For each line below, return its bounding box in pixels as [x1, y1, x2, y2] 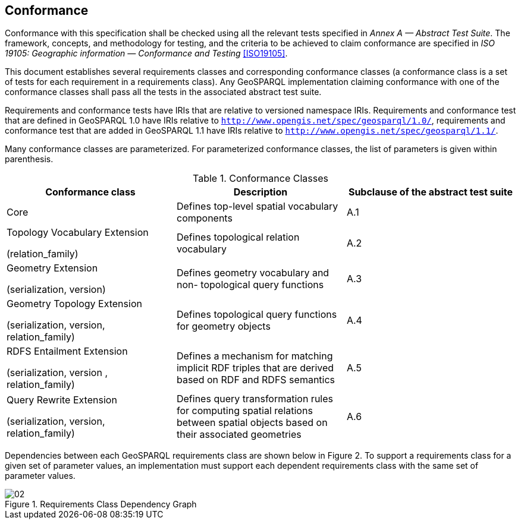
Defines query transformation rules [176, 393, 333, 405]
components [176, 212, 233, 225]
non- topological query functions [176, 279, 324, 291]
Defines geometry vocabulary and [176, 267, 329, 279]
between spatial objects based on [176, 416, 328, 429]
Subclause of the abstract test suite [348, 186, 513, 198]
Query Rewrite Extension [7, 394, 117, 406]
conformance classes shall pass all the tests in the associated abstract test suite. [5, 87, 322, 97]
